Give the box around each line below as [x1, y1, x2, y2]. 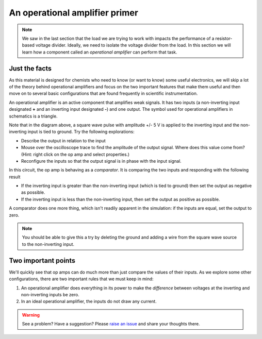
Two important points [9, 256, 75, 265]
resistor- [215, 35, 232, 41]
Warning [22, 312, 40, 318]
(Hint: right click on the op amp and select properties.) [21, 151, 130, 157]
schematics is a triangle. [9, 113, 58, 119]
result [9, 174, 21, 180]
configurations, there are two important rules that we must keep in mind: [9, 276, 154, 282]
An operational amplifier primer [9, 7, 138, 18]
